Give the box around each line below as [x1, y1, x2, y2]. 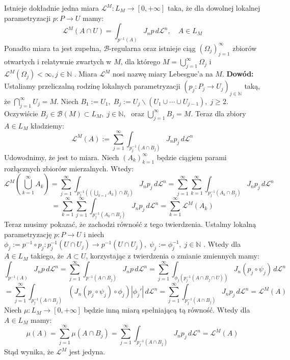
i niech [84, 228, 104, 239]
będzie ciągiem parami [156, 151, 227, 162]
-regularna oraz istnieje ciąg [109, 42, 196, 53]
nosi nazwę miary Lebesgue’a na [112, 68, 213, 79]
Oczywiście [4, 108, 38, 118]
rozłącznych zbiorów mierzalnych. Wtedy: [4, 163, 134, 173]
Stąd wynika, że [4, 346, 54, 357]
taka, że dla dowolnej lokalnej [168, 3, 260, 13]
